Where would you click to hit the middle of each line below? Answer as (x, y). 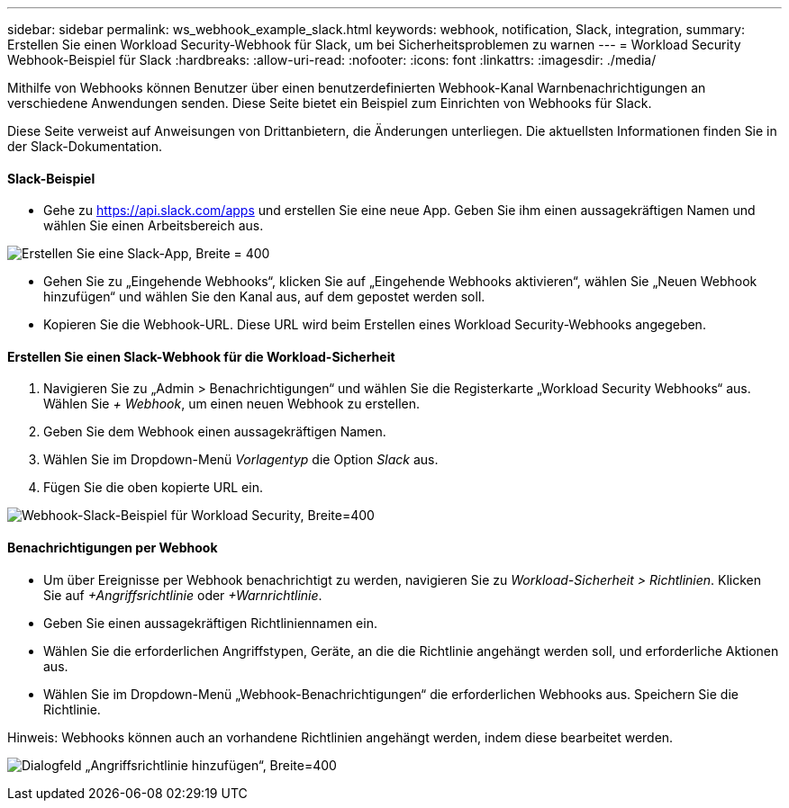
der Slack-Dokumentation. (85, 146)
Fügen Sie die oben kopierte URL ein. (153, 488)
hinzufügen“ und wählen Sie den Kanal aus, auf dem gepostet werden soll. (264, 297)
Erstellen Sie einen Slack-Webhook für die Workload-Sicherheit (201, 356)
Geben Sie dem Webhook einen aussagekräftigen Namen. (215, 432)
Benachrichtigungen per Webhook (113, 548)
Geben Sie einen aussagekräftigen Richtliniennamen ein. (210, 623)
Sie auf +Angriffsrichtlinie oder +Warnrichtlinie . (183, 595)
